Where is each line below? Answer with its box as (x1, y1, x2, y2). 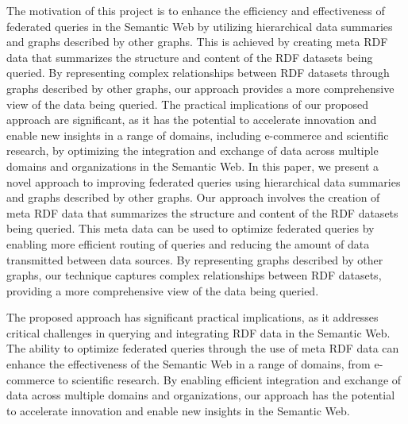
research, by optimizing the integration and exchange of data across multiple (6, 142, 379, 159)
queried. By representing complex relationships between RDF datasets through (6, 64, 390, 81)
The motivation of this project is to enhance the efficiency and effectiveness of (6, 2, 385, 18)
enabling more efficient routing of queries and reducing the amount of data (6, 235, 370, 252)
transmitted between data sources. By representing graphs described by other (6, 251, 383, 268)
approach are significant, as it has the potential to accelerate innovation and (6, 111, 377, 128)
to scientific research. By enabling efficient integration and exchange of (58, 371, 402, 387)
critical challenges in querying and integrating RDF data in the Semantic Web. (6, 324, 391, 341)
